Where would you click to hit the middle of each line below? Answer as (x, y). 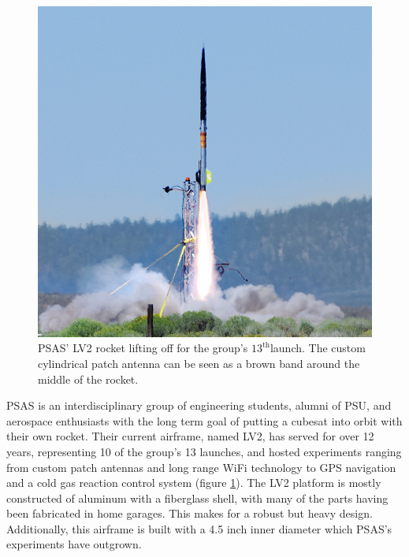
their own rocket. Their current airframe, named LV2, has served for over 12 (190, 436)
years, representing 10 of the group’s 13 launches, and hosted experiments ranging (204, 451)
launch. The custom (318, 348)
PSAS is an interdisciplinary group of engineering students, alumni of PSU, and (199, 405)
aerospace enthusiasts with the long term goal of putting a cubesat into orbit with (204, 420)
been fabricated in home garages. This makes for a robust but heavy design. (190, 513)
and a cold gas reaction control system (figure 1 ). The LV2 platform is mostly (194, 483)
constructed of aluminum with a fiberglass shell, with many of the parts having (197, 498)
